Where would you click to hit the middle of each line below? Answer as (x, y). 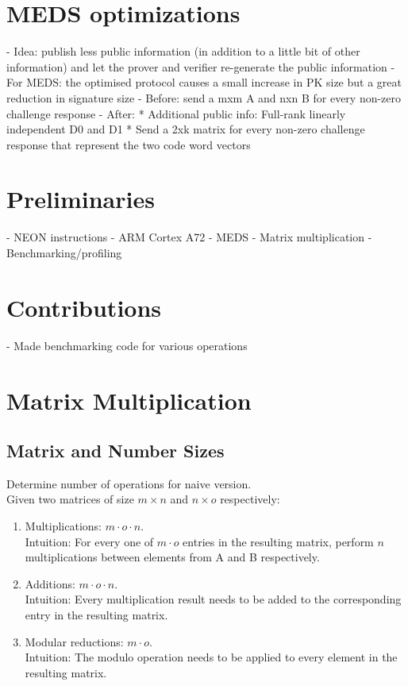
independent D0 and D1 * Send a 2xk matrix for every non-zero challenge (186, 129)
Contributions (84, 307)
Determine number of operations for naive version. (129, 483)
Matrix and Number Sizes (115, 451)
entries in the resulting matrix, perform (278, 541)
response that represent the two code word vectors (129, 144)
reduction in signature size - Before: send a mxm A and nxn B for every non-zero (204, 97)
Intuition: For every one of (89, 541)
